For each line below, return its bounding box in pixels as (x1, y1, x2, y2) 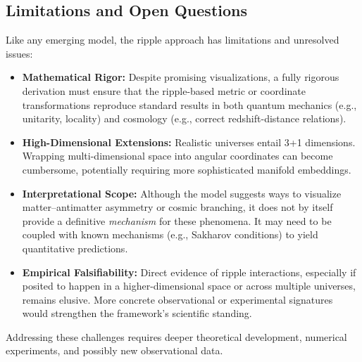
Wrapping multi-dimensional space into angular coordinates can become (22, 148, 333, 163)
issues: (6, 46, 33, 60)
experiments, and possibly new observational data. (6, 343, 223, 358)
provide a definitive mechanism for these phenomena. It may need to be (22, 213, 332, 228)
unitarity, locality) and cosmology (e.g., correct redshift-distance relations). (22, 111, 347, 126)
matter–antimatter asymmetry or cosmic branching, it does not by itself (22, 200, 333, 214)
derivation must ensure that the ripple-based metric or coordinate (22, 83, 306, 98)
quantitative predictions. (22, 240, 128, 255)
